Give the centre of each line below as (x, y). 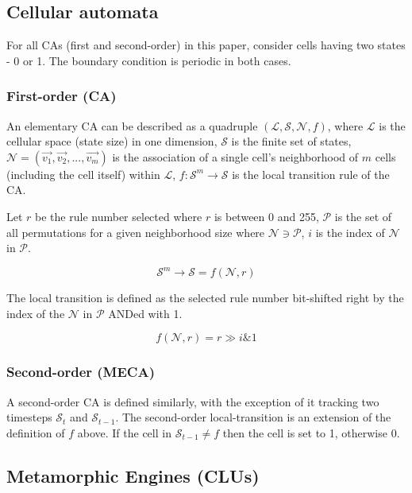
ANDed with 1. (145, 313)
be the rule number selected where (119, 216)
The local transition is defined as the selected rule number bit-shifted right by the (205, 298)
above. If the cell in (124, 432)
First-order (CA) (62, 96)
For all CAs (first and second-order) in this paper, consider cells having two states (206, 45)
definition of (36, 432)
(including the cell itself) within (83, 174)
